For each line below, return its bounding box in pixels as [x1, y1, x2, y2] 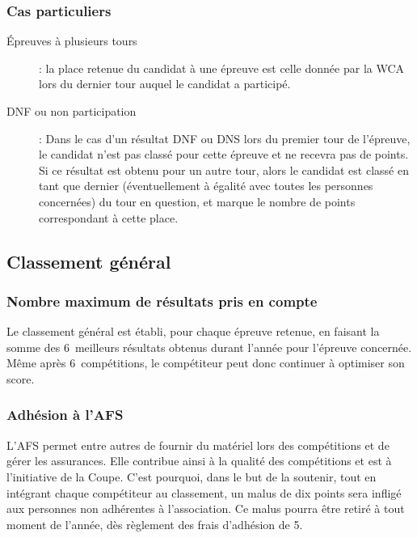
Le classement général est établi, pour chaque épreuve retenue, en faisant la [6, 323, 380, 340]
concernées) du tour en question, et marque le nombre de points [39, 193, 356, 210]
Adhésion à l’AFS [6, 405, 124, 425]
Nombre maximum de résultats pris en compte [6, 290, 318, 311]
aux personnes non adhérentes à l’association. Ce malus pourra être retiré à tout [6, 500, 405, 517]
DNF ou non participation [6, 103, 137, 119]
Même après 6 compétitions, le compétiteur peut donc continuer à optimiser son [6, 354, 405, 371]
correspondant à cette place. [39, 209, 179, 226]
